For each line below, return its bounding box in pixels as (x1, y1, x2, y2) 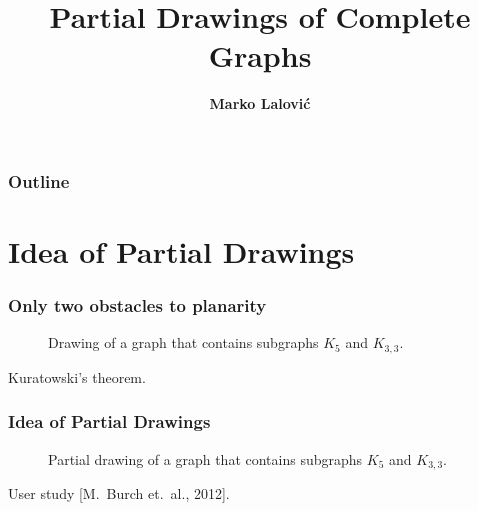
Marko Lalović (209, 93, 311, 114)
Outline (8, 168, 70, 193)
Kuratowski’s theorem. (8, 366, 146, 387)
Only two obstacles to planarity (8, 293, 267, 318)
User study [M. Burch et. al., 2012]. (8, 483, 230, 504)
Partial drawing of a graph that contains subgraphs (48, 448, 363, 469)
